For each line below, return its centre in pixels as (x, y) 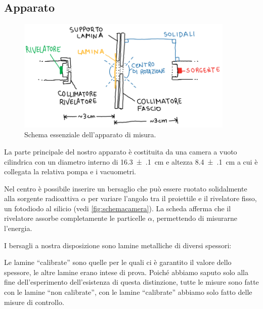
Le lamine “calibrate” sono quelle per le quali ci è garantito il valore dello (118, 262)
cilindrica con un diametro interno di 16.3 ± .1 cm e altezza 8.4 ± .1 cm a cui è (131, 161)
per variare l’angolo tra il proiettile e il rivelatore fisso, (172, 198)
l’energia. (18, 228)
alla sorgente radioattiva (41, 198)
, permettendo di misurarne (195, 218)
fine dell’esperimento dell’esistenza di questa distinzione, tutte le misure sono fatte (131, 282)
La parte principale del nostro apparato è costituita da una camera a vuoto (121, 151)
